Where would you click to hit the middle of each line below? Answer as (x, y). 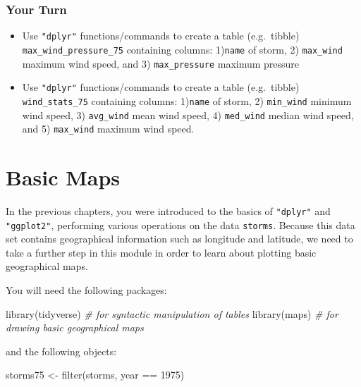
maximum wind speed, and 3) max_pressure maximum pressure (161, 63)
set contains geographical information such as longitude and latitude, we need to (179, 239)
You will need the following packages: (86, 290)
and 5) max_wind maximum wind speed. (108, 129)
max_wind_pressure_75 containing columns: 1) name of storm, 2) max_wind (182, 49)
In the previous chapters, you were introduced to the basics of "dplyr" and (168, 210)
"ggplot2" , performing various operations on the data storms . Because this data (180, 225)
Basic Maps (63, 177)
